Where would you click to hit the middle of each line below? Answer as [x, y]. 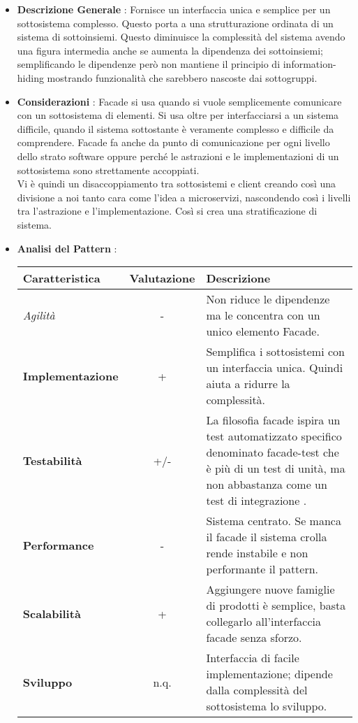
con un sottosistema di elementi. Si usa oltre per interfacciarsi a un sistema [178, 115]
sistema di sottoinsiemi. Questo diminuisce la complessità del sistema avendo [181, 37]
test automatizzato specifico [274, 436]
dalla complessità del [257, 690]
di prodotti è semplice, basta [276, 606]
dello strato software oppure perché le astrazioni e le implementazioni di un [178, 156]
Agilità [39, 315]
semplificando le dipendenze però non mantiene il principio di [149, 64]
